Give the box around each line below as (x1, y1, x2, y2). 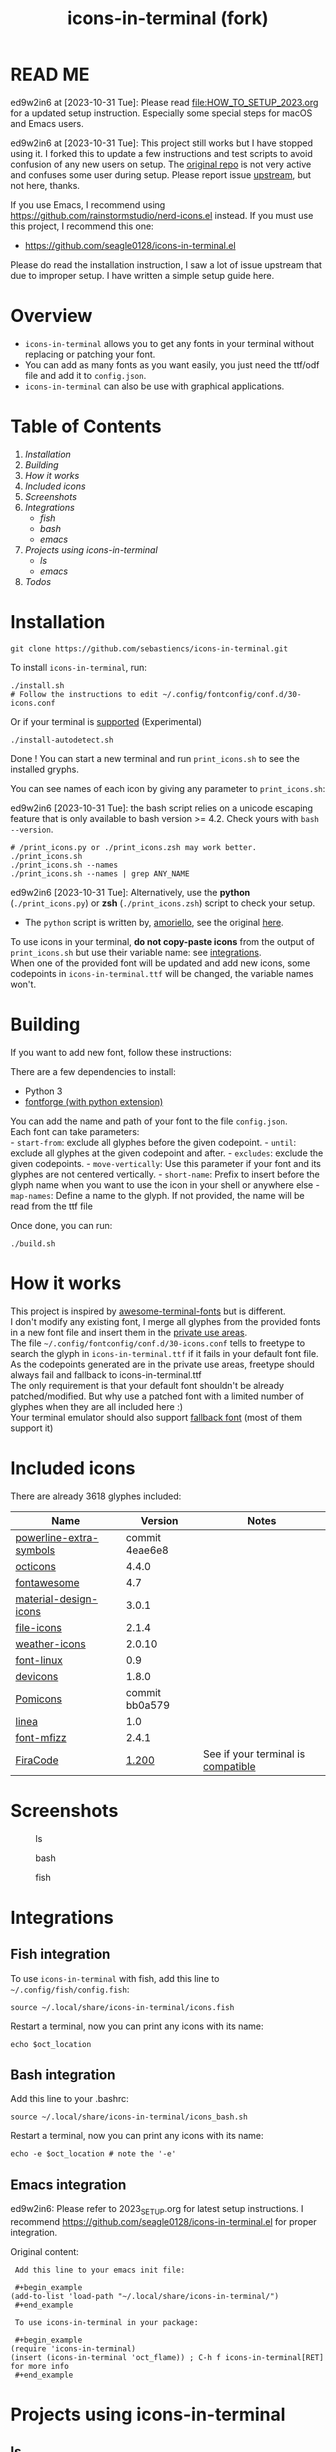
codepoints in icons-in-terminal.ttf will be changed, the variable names (10, 967, 314, 979)
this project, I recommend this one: (10, 220, 154, 232)
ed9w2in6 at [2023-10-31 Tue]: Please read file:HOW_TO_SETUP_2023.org (10, 96, 319, 108)
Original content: (10, 2245, 80, 2257)
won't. (10, 978, 37, 990)
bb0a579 (125, 1698, 170, 1712)
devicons (15, 1669, 59, 1683)
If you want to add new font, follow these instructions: (10, 1046, 232, 1058)
